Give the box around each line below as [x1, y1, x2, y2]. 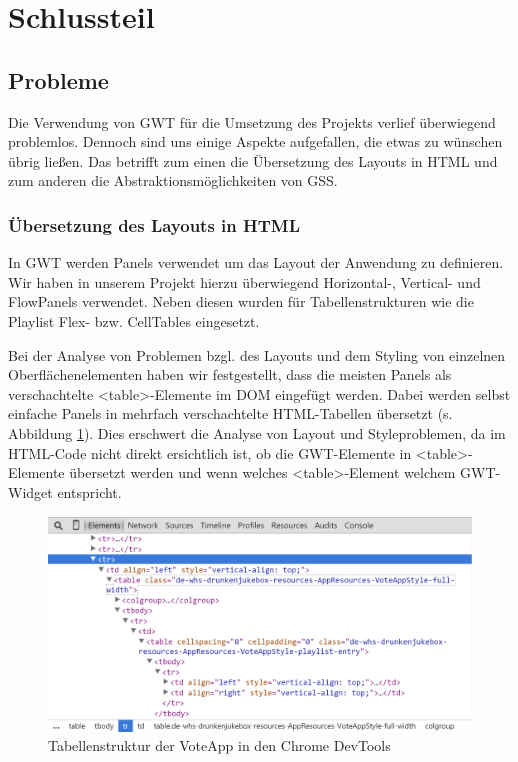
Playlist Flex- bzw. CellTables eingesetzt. [8, 310, 260, 331]
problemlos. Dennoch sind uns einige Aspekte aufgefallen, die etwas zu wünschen [8, 131, 503, 152]
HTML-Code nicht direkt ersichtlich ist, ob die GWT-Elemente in [8, 442, 412, 463]
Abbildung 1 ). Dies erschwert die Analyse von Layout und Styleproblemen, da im [8, 422, 506, 443]
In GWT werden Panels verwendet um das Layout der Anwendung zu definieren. [8, 252, 504, 273]
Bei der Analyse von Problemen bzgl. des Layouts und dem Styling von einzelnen [8, 344, 506, 365]
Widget [8, 481, 53, 502]
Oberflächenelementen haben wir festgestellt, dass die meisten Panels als [8, 364, 452, 385]
